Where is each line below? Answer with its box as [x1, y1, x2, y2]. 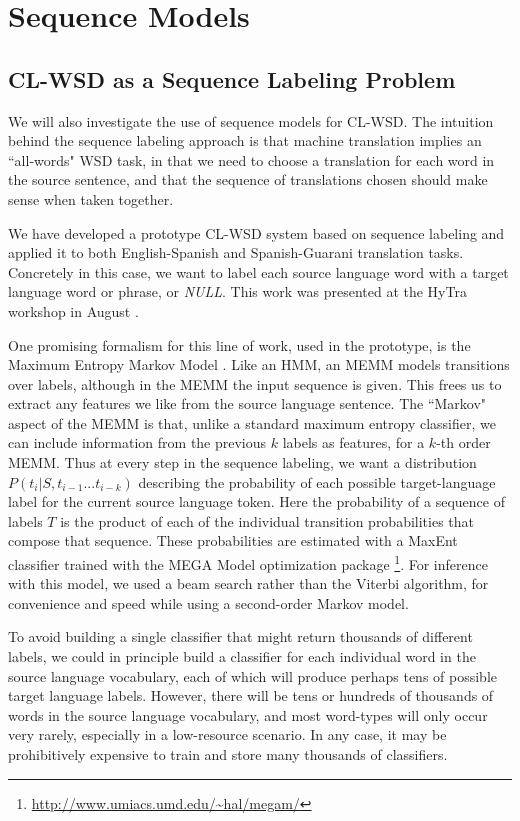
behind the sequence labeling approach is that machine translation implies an [8, 130, 482, 151]
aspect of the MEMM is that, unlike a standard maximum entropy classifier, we [8, 412, 496, 433]
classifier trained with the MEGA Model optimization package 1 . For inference [8, 551, 488, 574]
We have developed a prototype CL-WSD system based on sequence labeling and [8, 222, 505, 243]
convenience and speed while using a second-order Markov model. [8, 592, 409, 613]
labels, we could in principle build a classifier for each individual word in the [8, 646, 476, 667]
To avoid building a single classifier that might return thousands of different [8, 626, 473, 647]
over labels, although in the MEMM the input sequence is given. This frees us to [8, 373, 502, 394]
